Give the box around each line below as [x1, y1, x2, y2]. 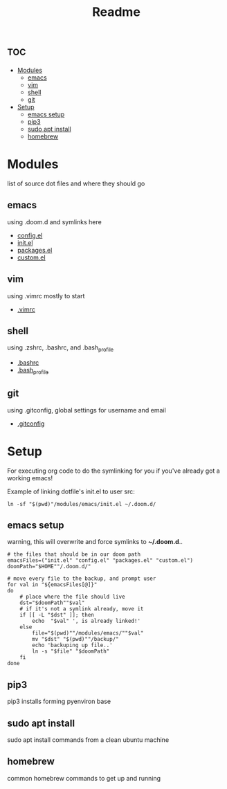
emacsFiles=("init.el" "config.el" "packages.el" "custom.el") [7, 557, 194, 564]
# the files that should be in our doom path [7, 551, 140, 558]
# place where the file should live [19, 593, 126, 601]
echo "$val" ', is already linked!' [32, 617, 140, 625]
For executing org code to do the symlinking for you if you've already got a [7, 466, 220, 475]
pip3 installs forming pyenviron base [7, 697, 111, 706]
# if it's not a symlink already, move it [19, 606, 144, 613]
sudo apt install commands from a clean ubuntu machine [7, 736, 170, 744]
